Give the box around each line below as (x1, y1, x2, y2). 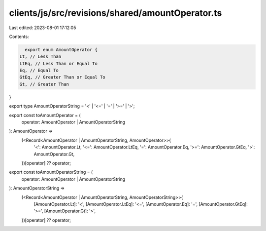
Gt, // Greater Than (19, 81, 69, 87)
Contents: (9, 34, 29, 39)
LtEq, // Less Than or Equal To (19, 61, 98, 66)
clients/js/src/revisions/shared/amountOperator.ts (9, 7, 222, 18)
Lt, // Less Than (19, 54, 62, 59)
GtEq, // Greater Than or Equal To (19, 75, 105, 80)
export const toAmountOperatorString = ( (9, 169, 93, 175)
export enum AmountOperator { (25, 47, 98, 52)
